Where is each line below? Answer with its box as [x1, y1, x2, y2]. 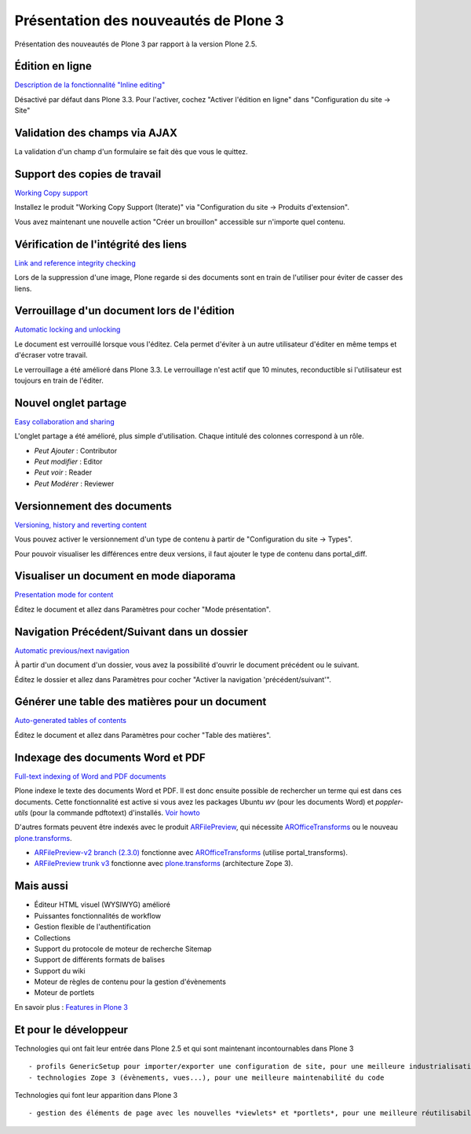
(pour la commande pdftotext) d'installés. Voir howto [30, 808, 200, 817]
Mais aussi [14, 879, 68, 893]
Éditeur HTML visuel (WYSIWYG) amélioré [34, 900, 170, 909]
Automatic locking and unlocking [14, 325, 121, 334]
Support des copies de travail [14, 167, 162, 181]
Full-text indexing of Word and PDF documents [14, 771, 166, 781]
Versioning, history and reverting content [14, 519, 147, 530]
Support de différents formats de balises [34, 955, 165, 964]
